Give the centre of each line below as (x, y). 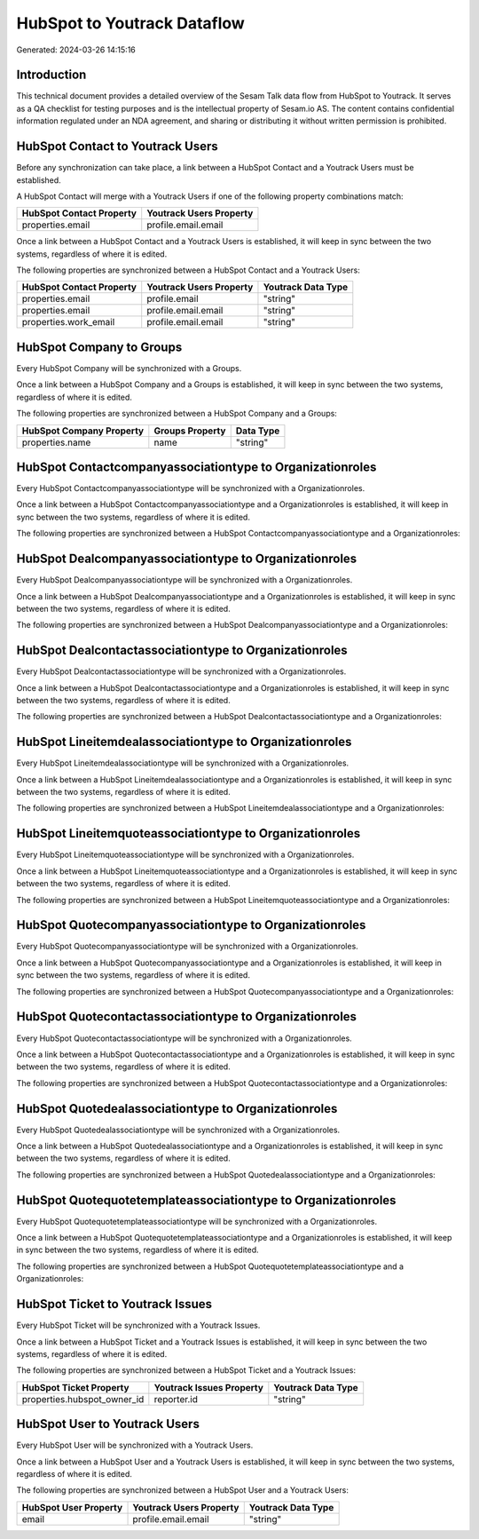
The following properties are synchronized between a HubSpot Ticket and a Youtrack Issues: (186, 1370)
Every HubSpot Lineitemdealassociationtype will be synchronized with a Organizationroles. (183, 763)
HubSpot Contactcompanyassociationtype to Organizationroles (196, 467)
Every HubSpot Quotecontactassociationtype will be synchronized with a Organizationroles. (184, 1038)
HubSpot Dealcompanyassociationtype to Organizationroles (187, 559)
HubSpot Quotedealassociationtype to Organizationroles (177, 1109)
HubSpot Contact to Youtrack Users (117, 147)
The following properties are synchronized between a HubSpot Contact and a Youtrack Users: (188, 270)
